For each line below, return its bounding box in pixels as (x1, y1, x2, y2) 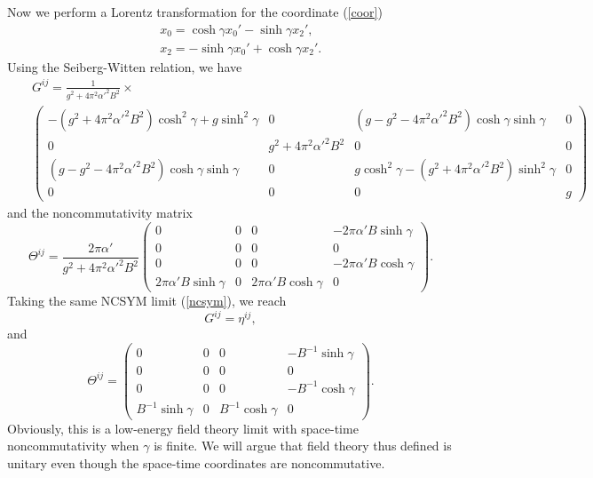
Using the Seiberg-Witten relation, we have (7, 57, 242, 76)
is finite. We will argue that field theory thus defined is (154, 436, 452, 455)
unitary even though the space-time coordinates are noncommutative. (7, 453, 385, 472)
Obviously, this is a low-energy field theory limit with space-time (7, 418, 359, 437)
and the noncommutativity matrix (7, 203, 193, 222)
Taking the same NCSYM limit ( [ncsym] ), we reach (7, 291, 287, 310)
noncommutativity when (7, 436, 139, 455)
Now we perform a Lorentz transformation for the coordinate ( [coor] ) (7, 3, 383, 20)
